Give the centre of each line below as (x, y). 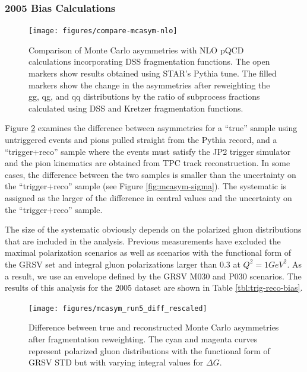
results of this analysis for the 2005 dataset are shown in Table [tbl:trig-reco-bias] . (154, 287)
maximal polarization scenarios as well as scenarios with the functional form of (148, 252)
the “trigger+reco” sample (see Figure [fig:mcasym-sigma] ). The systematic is (146, 186)
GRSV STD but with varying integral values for (116, 362)
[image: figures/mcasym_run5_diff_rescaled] (118, 308)
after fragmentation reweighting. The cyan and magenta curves (143, 339)
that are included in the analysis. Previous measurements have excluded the (143, 241)
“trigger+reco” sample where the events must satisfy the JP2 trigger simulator (148, 151)
